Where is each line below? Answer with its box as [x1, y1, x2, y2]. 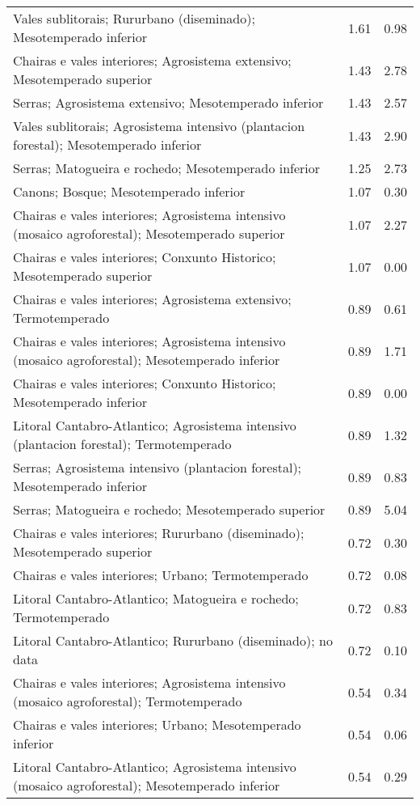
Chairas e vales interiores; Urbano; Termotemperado [13, 566, 309, 584]
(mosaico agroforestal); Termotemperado [13, 692, 242, 710]
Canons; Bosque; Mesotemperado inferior [13, 182, 246, 201]
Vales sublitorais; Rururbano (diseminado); [13, 9, 255, 28]
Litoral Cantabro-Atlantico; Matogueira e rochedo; [13, 589, 299, 608]
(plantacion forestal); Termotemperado [13, 434, 232, 453]
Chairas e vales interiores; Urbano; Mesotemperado [13, 715, 301, 734]
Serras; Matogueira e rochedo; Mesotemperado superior [13, 500, 325, 519]
